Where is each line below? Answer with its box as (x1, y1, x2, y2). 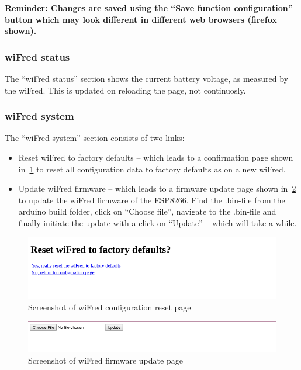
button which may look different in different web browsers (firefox (5, 13, 277, 25)
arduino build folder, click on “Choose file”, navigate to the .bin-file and (18, 205, 276, 217)
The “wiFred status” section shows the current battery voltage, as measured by (5, 72, 289, 84)
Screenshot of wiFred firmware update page (28, 354, 183, 366)
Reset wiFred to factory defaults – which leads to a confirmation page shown (18, 151, 293, 163)
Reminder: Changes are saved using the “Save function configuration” (5, 2, 293, 13)
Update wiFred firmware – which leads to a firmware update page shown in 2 (18, 182, 296, 195)
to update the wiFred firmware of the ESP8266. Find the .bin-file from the (18, 193, 285, 206)
